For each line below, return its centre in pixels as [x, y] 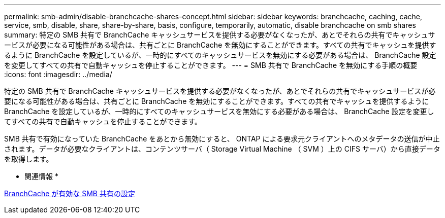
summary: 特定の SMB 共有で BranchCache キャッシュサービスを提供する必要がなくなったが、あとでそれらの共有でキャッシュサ [220, 35]
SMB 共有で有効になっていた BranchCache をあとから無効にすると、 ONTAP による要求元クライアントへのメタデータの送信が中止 [222, 139]
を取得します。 [29, 159]
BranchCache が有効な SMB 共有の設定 [70, 193]
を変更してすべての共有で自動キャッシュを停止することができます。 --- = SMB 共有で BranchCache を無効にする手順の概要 [211, 65]
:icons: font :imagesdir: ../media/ [58, 74]
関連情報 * [41, 176]
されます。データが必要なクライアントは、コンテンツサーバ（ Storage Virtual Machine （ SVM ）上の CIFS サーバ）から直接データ [222, 149]
